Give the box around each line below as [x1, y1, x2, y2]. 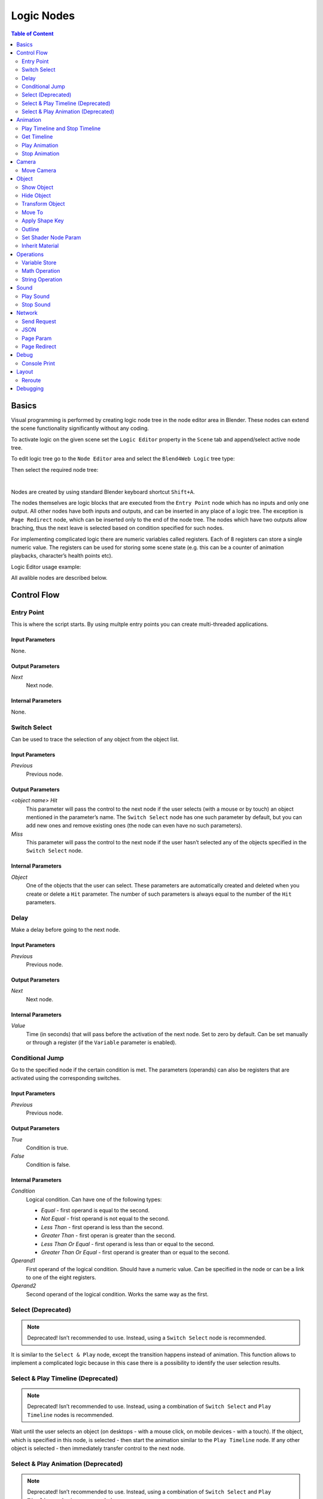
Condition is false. [26, 1161, 71, 1168]
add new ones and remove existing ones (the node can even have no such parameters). [26, 822, 242, 829]
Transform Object [22, 200, 65, 207]
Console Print [22, 360, 55, 367]
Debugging [16, 384, 44, 392]
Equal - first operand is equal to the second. [41, 1206, 150, 1214]
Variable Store [22, 259, 57, 266]
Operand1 [11, 1257, 35, 1265]
